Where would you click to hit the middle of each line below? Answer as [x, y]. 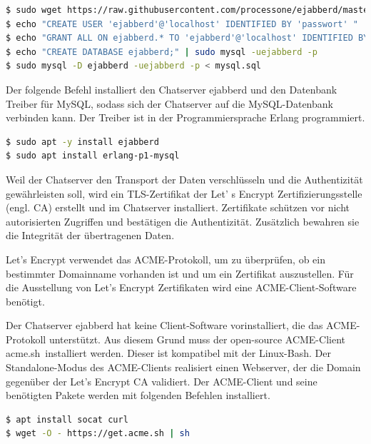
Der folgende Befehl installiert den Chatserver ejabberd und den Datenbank [172, 89]
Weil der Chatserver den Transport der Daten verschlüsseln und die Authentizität [184, 179]
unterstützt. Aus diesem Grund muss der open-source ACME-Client [197, 339]
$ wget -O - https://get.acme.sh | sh [98, 434]
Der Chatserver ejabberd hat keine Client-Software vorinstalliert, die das [164, 325]
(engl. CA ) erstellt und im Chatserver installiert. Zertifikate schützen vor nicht [178, 207]
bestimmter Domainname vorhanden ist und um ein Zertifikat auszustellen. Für [180, 273]
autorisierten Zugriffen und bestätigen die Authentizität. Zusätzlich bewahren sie [183, 221]
